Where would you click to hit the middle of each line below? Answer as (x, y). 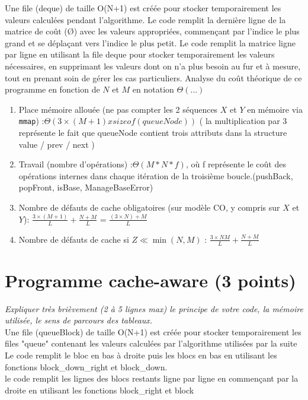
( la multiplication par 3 (243, 121)
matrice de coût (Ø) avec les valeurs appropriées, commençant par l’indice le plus (152, 31)
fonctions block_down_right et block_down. (86, 366)
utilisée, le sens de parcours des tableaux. (79, 320)
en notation (153, 89)
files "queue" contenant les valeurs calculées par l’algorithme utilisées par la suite (151, 343)
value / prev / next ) (57, 144)
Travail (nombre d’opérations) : (76, 164)
